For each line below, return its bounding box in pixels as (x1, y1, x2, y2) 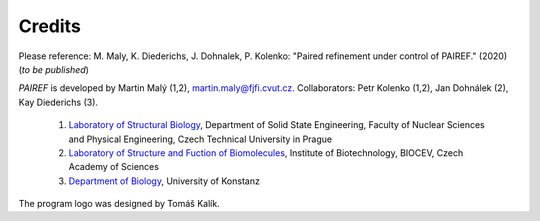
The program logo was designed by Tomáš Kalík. (18, 198, 220, 210)
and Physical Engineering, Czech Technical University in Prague (68, 133, 333, 145)
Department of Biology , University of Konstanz (68, 175, 260, 187)
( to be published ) (18, 63, 90, 75)
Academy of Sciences (68, 161, 160, 173)
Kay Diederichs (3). (18, 96, 99, 108)
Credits (18, 15, 82, 37)
